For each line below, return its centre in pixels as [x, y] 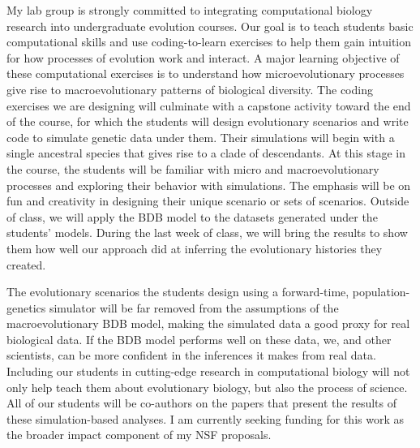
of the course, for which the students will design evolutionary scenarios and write [208, 121]
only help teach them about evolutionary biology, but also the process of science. [207, 387]
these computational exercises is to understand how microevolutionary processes [206, 73]
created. [26, 264]
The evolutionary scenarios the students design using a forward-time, [178, 292]
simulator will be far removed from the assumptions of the [194, 307]
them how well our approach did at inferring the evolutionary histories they [195, 248]
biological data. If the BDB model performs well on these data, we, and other [199, 339]
